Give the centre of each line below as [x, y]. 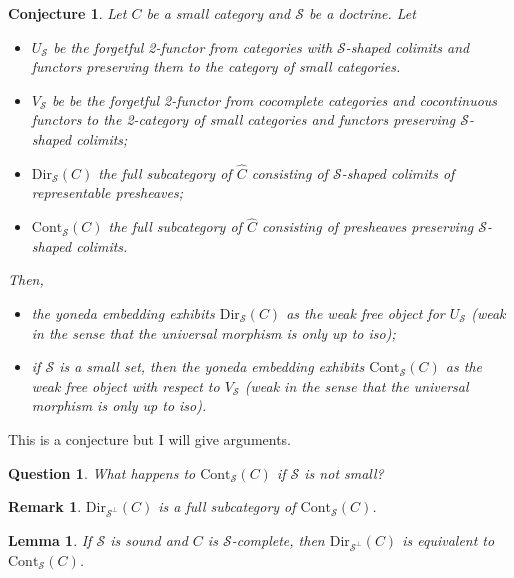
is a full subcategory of [227, 506]
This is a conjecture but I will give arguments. [150, 438]
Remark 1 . [45, 506]
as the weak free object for [365, 312]
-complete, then [278, 539]
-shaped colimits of [398, 172]
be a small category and [218, 13]
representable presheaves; [107, 192]
